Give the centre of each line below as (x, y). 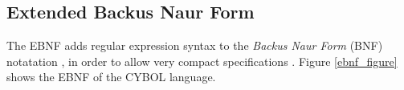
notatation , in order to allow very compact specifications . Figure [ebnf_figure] (202, 61)
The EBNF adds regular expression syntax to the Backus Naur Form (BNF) (195, 45)
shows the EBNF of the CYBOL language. (111, 77)
